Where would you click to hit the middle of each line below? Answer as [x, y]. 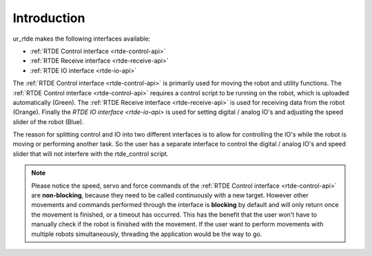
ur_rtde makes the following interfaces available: [82, 39]
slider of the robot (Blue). [48, 121]
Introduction [49, 18]
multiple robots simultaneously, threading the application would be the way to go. [147, 234]
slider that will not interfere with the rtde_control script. [91, 154]
